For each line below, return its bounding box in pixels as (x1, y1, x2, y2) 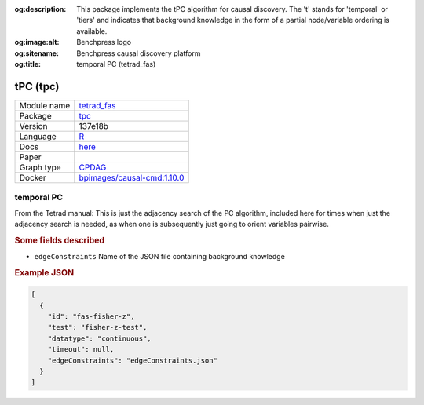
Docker (19, 172, 46, 183)
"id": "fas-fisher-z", (47, 312, 135, 321)
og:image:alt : (14, 38, 60, 47)
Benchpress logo (76, 38, 132, 47)
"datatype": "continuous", (47, 334, 152, 343)
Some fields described (14, 235, 105, 246)
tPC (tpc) (14, 79, 60, 93)
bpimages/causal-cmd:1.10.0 (79, 172, 185, 183)
